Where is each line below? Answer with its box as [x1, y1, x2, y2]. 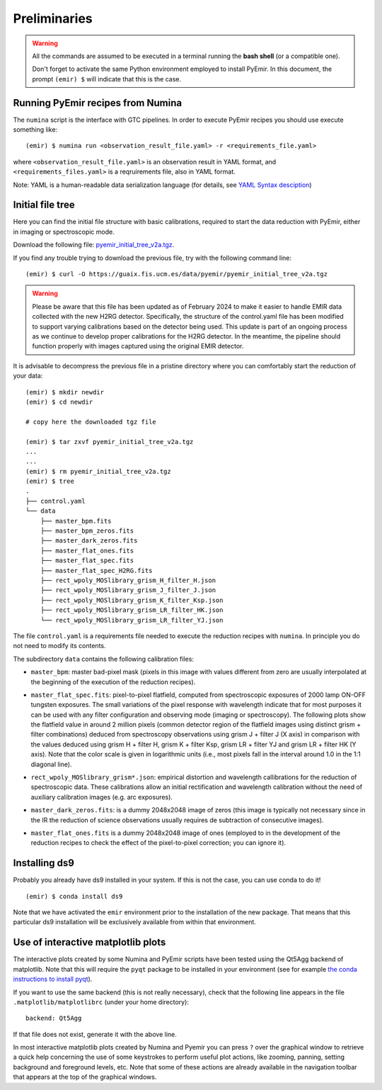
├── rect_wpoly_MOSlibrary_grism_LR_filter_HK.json [40, 606, 224, 614]
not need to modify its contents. [13, 642, 106, 650]
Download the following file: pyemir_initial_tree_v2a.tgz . [13, 241, 175, 249]
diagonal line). [30, 760, 72, 768]
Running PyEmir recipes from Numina [13, 96, 183, 109]
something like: [13, 125, 58, 134]
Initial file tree [13, 199, 76, 211]
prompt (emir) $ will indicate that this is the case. [32, 74, 182, 83]
